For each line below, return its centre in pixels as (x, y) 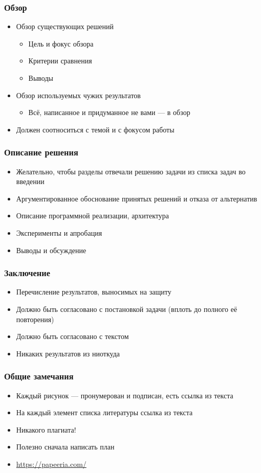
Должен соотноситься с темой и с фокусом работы (95, 129)
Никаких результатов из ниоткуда (68, 353)
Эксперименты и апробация (59, 232)
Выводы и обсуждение (51, 250)
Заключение (27, 273)
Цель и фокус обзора (61, 43)
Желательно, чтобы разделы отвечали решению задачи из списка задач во (131, 171)
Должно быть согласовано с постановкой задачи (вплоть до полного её (127, 309)
